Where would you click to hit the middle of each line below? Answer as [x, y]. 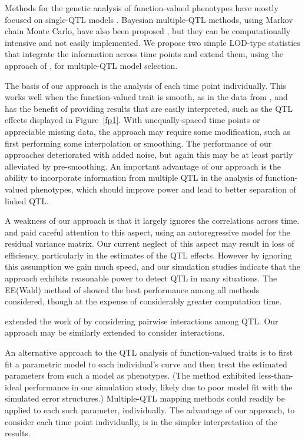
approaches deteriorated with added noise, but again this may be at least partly [149, 155]
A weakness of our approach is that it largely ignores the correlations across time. [152, 220]
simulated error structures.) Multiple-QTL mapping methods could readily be [145, 398]
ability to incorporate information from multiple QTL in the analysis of [134, 178]
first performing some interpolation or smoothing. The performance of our [138, 143]
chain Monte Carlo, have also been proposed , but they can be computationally [148, 31]
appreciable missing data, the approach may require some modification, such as [148, 131]
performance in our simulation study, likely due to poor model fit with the [158, 387]
